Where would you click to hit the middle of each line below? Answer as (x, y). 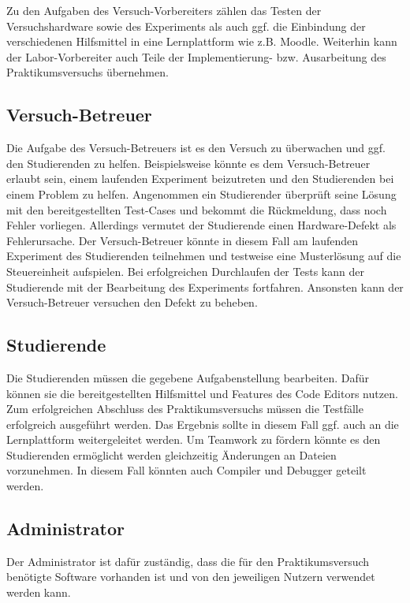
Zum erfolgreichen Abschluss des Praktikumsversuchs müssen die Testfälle (185, 409)
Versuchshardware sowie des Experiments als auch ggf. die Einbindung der (186, 26)
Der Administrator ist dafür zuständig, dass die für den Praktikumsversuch (188, 561)
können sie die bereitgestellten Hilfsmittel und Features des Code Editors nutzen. (202, 393)
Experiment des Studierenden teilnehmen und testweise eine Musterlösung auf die (204, 256)
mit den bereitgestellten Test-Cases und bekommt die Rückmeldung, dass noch (197, 209)
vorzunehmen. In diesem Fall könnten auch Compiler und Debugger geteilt (186, 470)
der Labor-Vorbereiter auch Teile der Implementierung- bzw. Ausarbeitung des (196, 56)
